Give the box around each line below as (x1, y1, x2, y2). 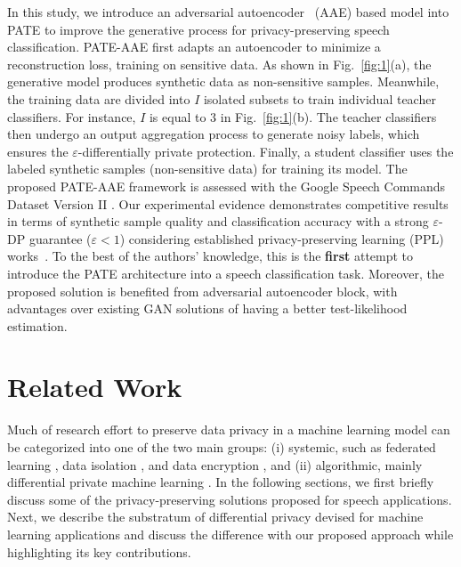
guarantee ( (28, 229, 92, 247)
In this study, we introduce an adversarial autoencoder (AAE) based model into (7, 3, 449, 20)
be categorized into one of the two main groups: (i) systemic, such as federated (7, 438, 436, 456)
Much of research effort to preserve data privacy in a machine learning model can (7, 420, 450, 439)
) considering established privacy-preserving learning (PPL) (119, 229, 444, 247)
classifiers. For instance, (7, 107, 136, 126)
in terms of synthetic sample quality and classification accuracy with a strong (7, 212, 429, 231)
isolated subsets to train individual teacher (203, 89, 436, 108)
